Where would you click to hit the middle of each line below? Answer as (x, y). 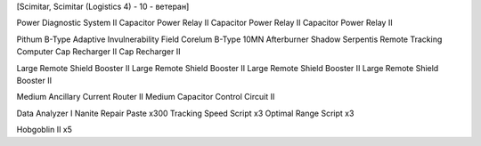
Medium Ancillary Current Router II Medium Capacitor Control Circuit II (146, 97)
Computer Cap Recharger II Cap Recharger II (98, 52)
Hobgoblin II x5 (45, 130)
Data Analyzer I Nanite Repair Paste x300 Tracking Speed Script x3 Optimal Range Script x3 (185, 113)
